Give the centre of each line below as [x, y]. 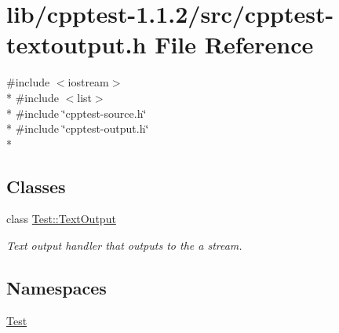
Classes [36, 186]
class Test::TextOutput [61, 219]
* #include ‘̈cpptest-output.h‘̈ [78, 128]
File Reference [234, 44]
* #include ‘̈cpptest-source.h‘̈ [77, 113]
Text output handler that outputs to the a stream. [124, 245]
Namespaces [56, 288]
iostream [88, 82]
